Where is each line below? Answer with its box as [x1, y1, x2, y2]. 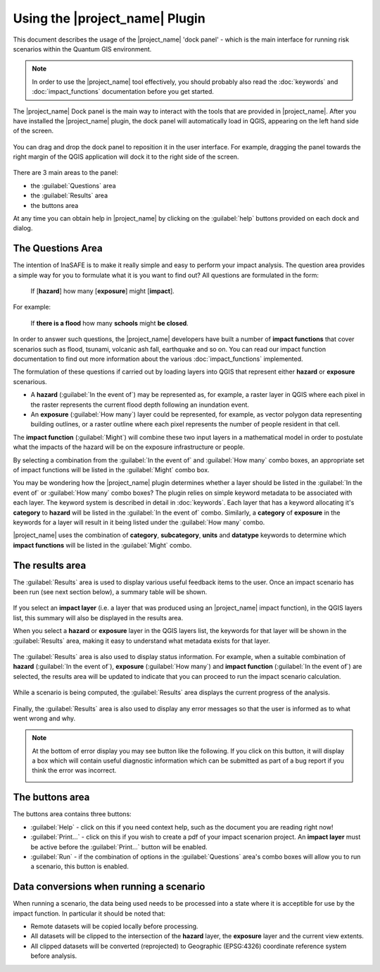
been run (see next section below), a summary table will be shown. [13, 587, 208, 596]
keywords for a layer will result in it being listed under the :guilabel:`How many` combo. [13, 518, 265, 527]
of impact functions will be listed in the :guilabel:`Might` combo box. [13, 465, 210, 474]
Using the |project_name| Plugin [13, 11, 205, 26]
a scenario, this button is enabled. [30, 862, 129, 871]
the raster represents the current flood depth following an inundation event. [30, 400, 250, 409]
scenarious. [13, 377, 47, 386]
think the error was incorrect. [32, 766, 117, 775]
